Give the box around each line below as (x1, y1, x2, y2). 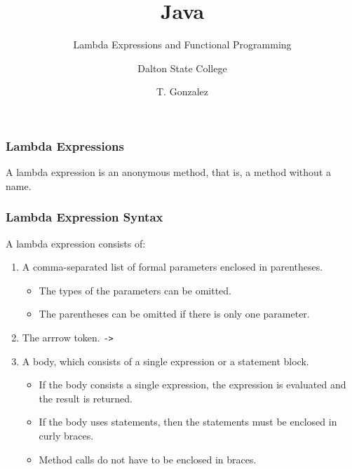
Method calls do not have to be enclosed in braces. (39, 451, 257, 466)
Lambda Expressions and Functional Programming (73, 37, 292, 52)
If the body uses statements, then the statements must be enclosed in (39, 414, 337, 429)
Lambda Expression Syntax (6, 208, 163, 226)
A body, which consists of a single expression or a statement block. (22, 353, 309, 368)
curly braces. (39, 428, 94, 443)
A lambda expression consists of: (6, 236, 146, 250)
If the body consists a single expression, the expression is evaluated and (39, 377, 346, 392)
